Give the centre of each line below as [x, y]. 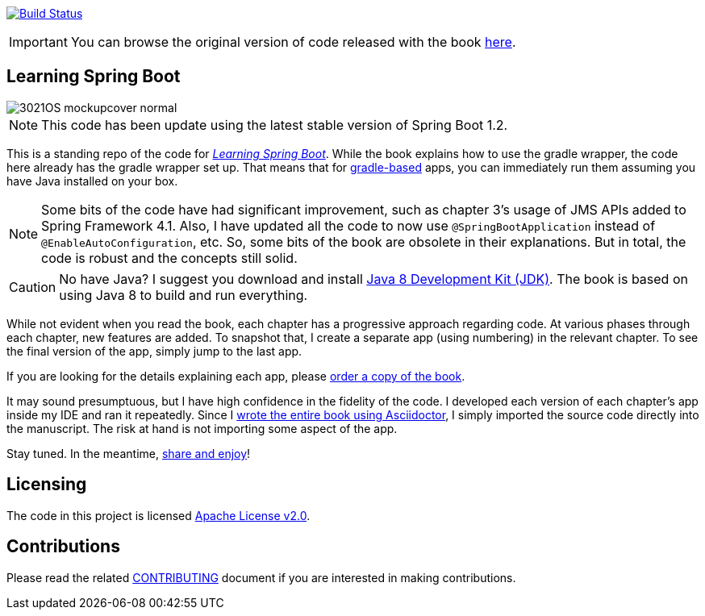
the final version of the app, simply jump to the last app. [154, 351]
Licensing [47, 485]
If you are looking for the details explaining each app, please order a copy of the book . [236, 376]
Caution [33, 287]
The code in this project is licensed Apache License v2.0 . [159, 515]
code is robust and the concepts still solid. [169, 258]
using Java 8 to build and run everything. [184, 295]
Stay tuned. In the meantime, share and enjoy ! [129, 453]
